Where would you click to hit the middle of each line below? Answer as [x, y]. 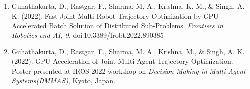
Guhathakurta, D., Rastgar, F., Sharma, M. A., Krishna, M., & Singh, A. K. [128, 51]
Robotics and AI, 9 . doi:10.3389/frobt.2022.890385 [87, 35]
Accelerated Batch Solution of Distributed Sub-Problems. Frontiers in [117, 25]
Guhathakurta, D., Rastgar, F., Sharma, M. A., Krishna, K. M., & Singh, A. [128, 6]
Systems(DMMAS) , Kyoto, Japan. [63, 80]
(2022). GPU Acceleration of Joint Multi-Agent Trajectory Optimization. [122, 61]
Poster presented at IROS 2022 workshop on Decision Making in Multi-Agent [128, 71]
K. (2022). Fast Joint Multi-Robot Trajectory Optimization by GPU [115, 15]
